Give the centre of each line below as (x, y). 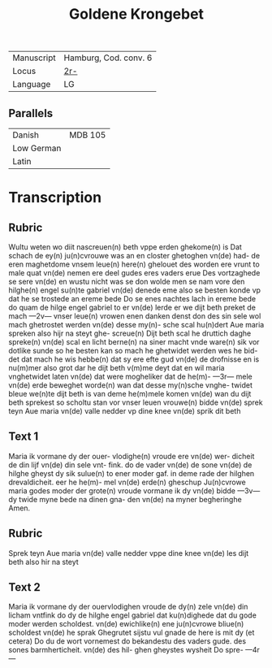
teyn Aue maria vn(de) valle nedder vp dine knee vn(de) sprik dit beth (125, 411)
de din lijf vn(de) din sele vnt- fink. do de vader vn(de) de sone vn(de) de (130, 465)
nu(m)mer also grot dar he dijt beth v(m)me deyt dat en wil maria (117, 368)
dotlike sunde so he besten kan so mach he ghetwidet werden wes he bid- (133, 351)
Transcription (55, 198)
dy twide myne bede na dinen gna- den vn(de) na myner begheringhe (125, 499)
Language (32, 85)
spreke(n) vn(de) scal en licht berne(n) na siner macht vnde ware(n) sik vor (134, 342)
